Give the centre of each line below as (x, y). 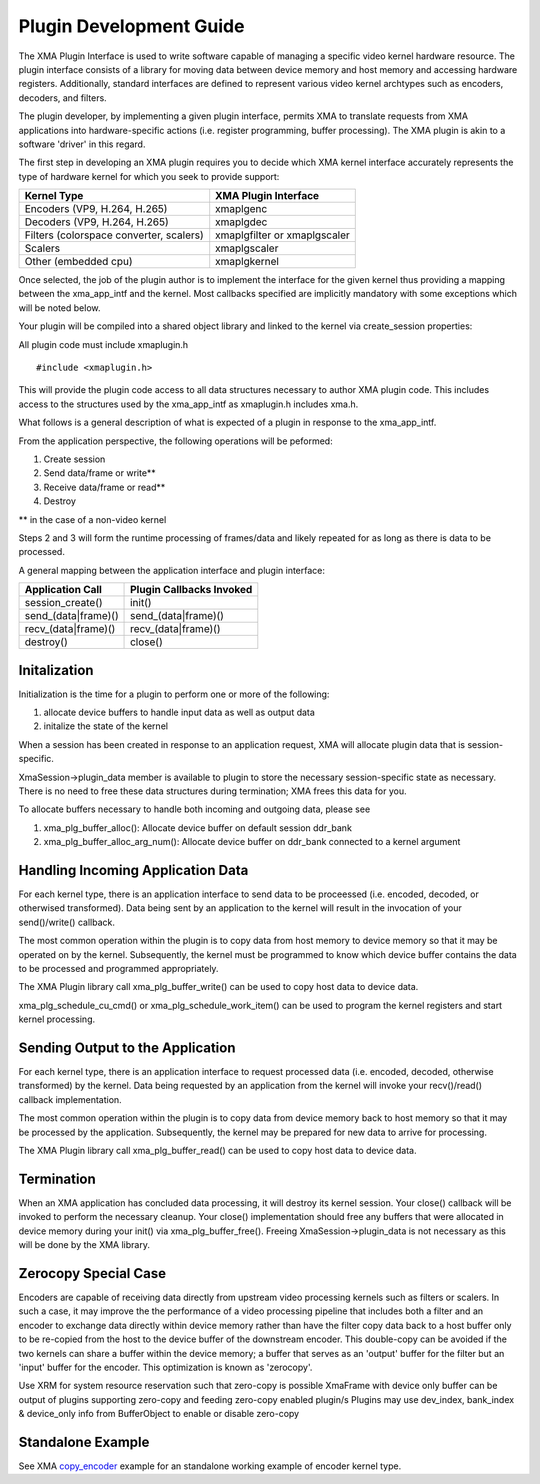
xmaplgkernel (247, 262)
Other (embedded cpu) (79, 262)
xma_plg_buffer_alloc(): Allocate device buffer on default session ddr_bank (197, 827)
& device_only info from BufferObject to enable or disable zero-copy (159, 1414)
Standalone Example (84, 1441)
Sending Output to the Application (127, 1047)
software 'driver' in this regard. (82, 144)
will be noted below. (59, 307)
